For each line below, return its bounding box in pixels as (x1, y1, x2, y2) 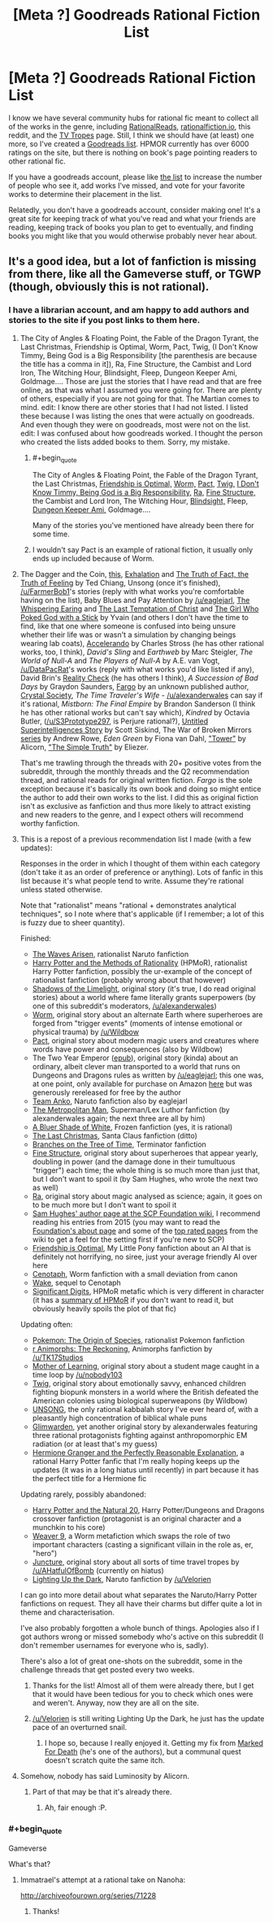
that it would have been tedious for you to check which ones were (32, 1689, 253, 1699)
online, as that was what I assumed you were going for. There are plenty (19, 385, 262, 395)
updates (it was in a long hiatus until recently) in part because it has (32, 1465, 259, 1475)
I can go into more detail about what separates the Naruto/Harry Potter (19, 1590, 258, 1600)
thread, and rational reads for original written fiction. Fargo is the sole (19, 776, 253, 785)
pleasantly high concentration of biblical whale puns (32, 1414, 207, 1423)
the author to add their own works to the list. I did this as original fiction (19, 793, 258, 802)
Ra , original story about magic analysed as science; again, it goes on (32, 1191, 262, 1201)
